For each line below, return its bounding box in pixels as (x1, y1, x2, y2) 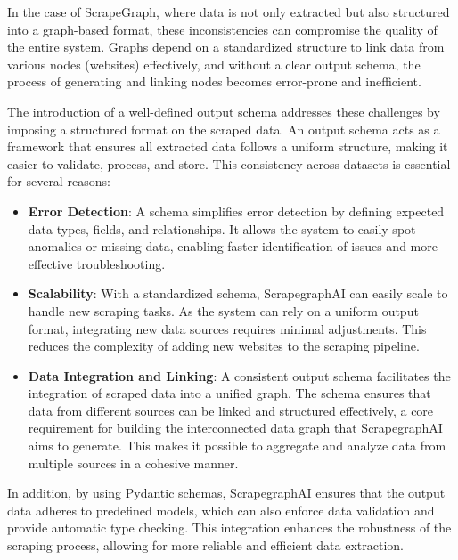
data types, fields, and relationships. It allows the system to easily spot (28, 219, 416, 238)
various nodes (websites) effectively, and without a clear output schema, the (7, 54, 421, 73)
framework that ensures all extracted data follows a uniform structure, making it (7, 137, 448, 156)
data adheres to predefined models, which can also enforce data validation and (7, 500, 435, 519)
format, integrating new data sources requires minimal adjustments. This (28, 319, 427, 337)
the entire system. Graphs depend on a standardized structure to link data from (7, 37, 445, 56)
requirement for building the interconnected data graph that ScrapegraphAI (28, 418, 443, 437)
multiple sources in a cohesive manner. (28, 453, 239, 472)
